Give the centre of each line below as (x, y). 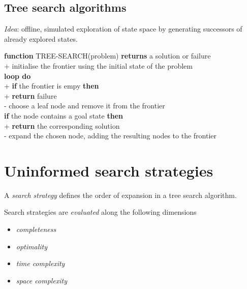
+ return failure (30, 95)
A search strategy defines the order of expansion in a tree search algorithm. (120, 195)
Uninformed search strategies (109, 170)
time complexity (40, 263)
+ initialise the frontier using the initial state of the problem (98, 65)
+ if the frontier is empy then (52, 86)
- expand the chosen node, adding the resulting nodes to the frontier (111, 136)
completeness (36, 229)
